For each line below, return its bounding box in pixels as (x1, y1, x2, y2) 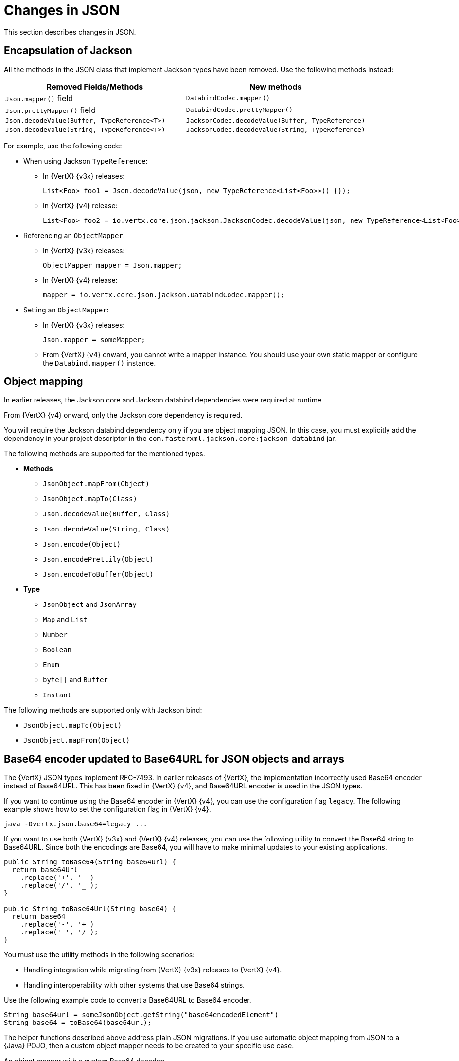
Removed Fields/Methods (46, 81, 143, 91)
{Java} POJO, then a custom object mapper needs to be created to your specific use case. (4, 1042, 294, 1050)
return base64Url (12, 866, 78, 874)
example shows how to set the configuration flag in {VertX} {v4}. (4, 805, 211, 814)
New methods (249, 81, 302, 91)
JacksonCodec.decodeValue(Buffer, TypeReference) (186, 116, 365, 124)
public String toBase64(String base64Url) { (4, 858, 177, 866)
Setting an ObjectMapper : (23, 305, 109, 314)
